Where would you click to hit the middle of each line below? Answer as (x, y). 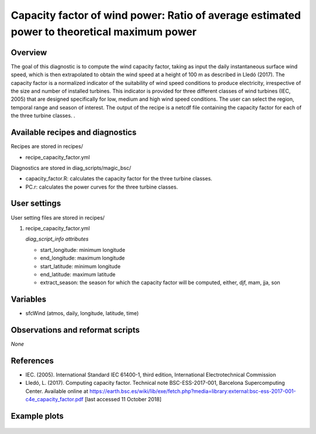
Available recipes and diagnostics (74, 133)
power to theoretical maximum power (104, 32)
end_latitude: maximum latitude (78, 274)
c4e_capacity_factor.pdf (54, 399)
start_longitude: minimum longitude (83, 250)
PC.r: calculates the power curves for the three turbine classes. (102, 187)
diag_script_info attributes (57, 239)
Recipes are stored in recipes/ (47, 146)
